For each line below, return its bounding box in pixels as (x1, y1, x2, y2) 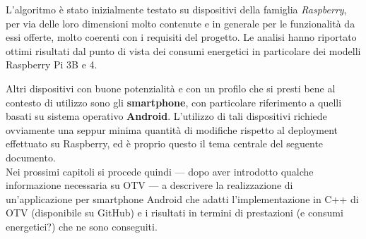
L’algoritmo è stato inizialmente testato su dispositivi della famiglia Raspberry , (6, 2, 347, 16)
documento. (6, 149, 56, 164)
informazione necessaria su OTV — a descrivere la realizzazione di (6, 178, 293, 192)
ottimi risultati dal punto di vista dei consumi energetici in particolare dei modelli (6, 43, 361, 58)
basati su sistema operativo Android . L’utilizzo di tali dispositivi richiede (6, 109, 327, 123)
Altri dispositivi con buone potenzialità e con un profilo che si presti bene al (6, 80, 336, 95)
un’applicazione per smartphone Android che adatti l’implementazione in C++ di (6, 191, 359, 206)
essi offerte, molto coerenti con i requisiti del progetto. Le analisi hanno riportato (6, 30, 357, 44)
